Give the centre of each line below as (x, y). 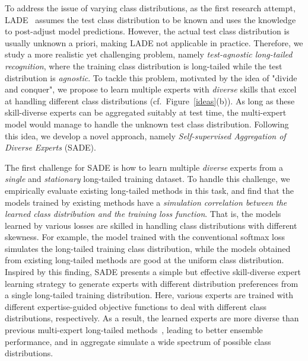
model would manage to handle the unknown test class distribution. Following (147, 124)
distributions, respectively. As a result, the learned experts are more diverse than (152, 318)
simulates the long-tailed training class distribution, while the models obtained (148, 248)
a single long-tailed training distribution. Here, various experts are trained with (149, 295)
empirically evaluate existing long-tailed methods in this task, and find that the (149, 190)
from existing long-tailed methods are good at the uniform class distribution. (145, 260)
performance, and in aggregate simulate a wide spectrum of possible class (138, 341)
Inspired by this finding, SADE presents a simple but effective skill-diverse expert (153, 272)
